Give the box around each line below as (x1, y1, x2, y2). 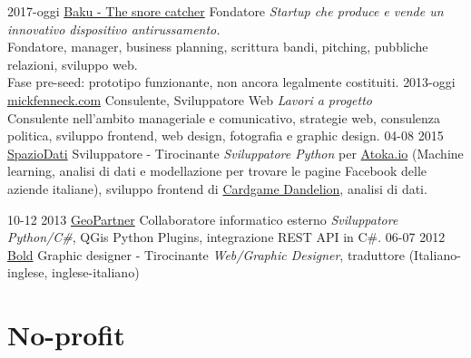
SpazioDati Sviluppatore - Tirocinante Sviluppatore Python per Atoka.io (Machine (7, 143, 464, 162)
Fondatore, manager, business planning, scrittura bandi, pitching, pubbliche (7, 37, 428, 56)
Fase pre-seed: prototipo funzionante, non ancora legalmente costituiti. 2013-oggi (7, 73, 456, 92)
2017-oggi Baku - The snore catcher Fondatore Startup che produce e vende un (7, 2, 444, 20)
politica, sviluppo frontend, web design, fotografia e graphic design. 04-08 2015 (7, 126, 444, 145)
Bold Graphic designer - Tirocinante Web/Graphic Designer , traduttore (7, 245, 405, 264)
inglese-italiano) (52, 263, 140, 282)
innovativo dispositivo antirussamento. (7, 19, 221, 38)
